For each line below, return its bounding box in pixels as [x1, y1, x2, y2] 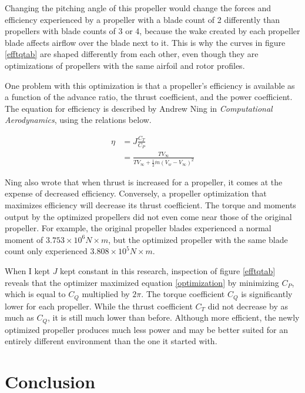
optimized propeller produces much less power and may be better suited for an [5, 323, 288, 335]
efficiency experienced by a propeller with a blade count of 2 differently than [5, 13, 280, 25]
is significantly [241, 288, 293, 300]
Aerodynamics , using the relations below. [5, 114, 152, 126]
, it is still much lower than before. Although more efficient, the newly [48, 311, 300, 324]
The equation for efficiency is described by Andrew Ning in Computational [5, 102, 273, 114]
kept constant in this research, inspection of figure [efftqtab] [60, 265, 276, 277]
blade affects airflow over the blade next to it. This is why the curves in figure [5, 36, 286, 48]
